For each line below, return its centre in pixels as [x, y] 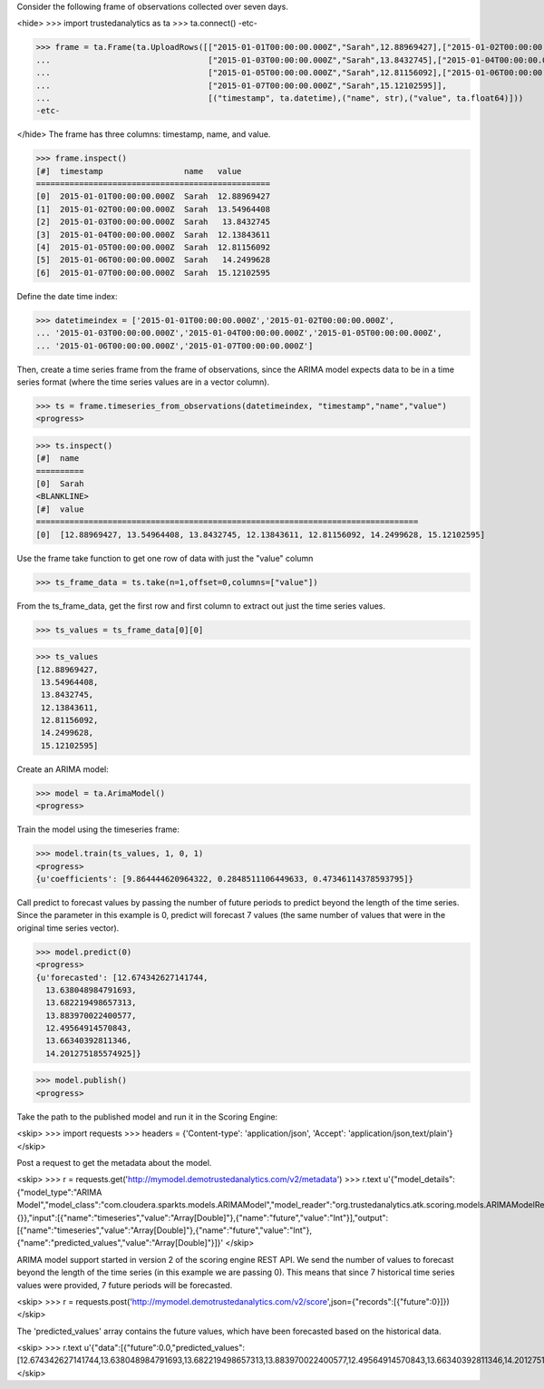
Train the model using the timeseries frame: [98, 829]
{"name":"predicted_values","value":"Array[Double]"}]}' [120, 1243]
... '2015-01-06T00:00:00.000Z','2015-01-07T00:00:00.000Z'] [175, 346]
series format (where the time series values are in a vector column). [143, 382]
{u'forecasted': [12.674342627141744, [122, 977]
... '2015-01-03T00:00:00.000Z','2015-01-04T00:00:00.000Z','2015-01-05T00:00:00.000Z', [239, 333]
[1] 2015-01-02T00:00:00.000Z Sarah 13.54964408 [153, 209]
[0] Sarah [60, 484]
